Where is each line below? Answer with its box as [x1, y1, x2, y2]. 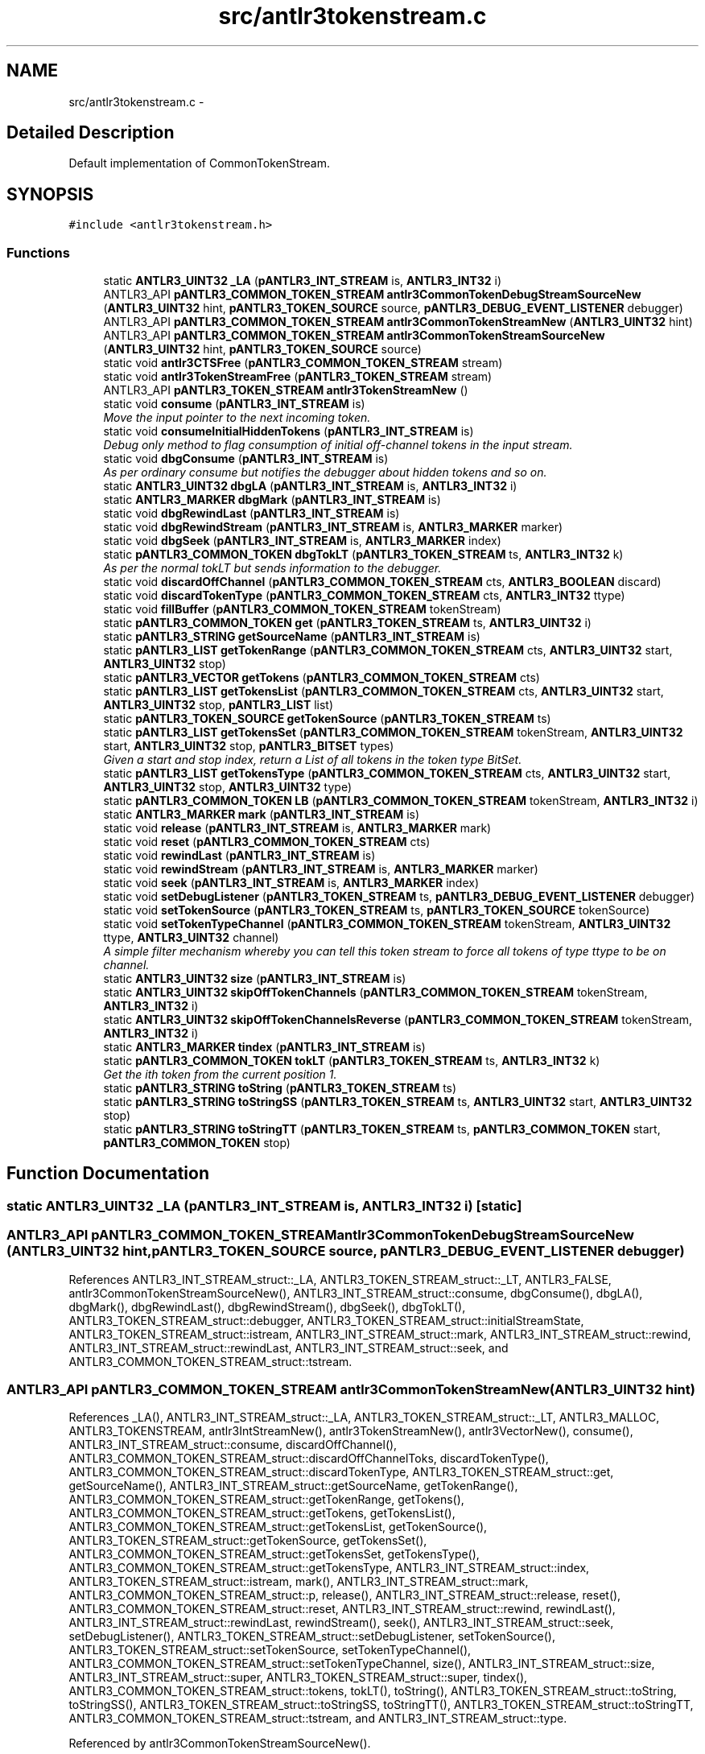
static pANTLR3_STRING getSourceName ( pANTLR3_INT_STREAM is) [103, 629, 480, 644]
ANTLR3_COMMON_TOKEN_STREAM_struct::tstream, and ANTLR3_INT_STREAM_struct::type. [68, 1711, 567, 1726]
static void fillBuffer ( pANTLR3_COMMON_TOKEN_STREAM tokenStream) [103, 602, 501, 617]
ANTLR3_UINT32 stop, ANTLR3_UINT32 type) [103, 780, 352, 794]
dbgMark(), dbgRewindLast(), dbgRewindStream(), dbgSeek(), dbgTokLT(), [68, 1299, 466, 1314]
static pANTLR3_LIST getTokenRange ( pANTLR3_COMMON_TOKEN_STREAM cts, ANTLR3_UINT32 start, [103, 643, 673, 658]
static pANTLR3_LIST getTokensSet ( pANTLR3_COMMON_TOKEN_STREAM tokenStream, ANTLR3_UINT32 [103, 725, 683, 740]
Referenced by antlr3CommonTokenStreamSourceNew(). [68, 1736, 371, 1751]
